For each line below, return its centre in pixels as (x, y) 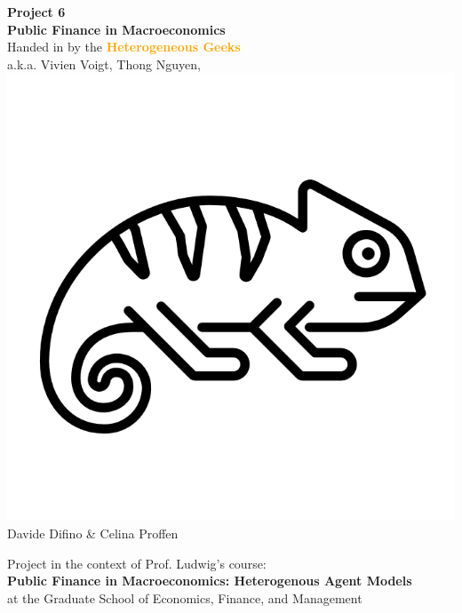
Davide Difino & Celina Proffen (93, 533)
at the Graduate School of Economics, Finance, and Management (185, 597)
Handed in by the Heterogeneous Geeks (124, 47)
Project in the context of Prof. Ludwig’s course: (137, 563)
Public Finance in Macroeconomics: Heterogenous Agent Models (210, 581)
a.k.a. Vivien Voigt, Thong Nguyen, (104, 64)
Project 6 (36, 12)
